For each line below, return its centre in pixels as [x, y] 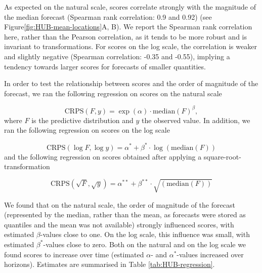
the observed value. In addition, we [196, 120]
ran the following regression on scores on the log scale [87, 130]
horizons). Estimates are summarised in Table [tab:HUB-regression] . [110, 264]
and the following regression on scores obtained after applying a [103, 156]
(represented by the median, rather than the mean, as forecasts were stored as [125, 214]
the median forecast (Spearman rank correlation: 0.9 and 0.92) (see [108, 16]
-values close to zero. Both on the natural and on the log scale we [145, 244]
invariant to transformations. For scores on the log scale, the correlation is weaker [130, 46]
